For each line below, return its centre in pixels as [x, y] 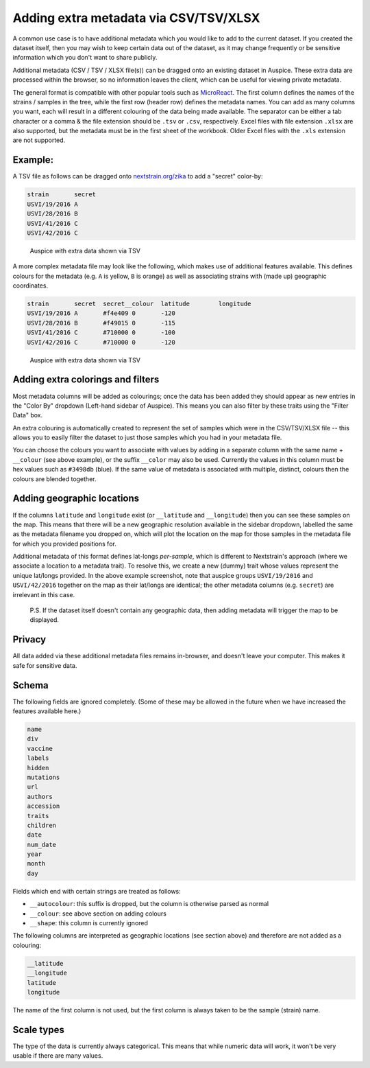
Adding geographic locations [76, 499]
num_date [42, 845]
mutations [44, 777]
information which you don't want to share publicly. [85, 58]
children [42, 825]
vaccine [40, 748]
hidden [38, 768]
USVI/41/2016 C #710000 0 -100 [101, 333]
